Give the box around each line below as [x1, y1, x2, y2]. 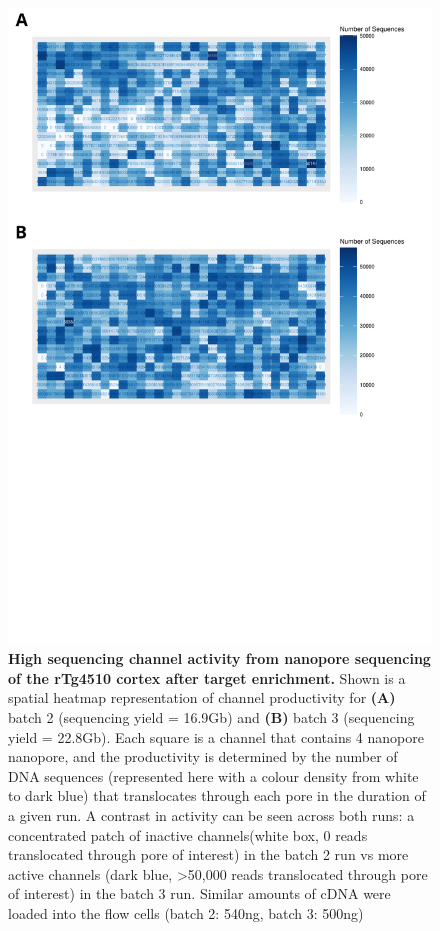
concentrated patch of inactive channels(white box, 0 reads [8, 824, 368, 845]
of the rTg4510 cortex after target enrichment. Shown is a [8, 667, 406, 688]
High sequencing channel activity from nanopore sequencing [8, 648, 431, 669]
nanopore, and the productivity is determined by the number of [8, 746, 398, 767]
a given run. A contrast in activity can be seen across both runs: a [8, 804, 415, 825]
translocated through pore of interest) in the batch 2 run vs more [8, 844, 409, 865]
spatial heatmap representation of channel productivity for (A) [8, 687, 396, 708]
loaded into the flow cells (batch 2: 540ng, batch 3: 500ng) [8, 902, 364, 923]
